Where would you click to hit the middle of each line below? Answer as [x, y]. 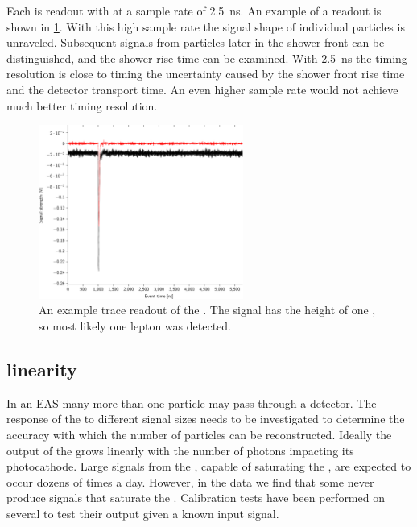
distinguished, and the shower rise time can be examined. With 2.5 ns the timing [207, 58]
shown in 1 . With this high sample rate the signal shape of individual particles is [206, 26]
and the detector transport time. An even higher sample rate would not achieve [202, 89]
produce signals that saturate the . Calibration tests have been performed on [196, 498]
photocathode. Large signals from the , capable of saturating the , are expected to [209, 466]
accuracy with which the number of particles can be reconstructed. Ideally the [199, 434]
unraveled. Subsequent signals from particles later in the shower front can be [196, 42]
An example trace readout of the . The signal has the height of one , [207, 310]
